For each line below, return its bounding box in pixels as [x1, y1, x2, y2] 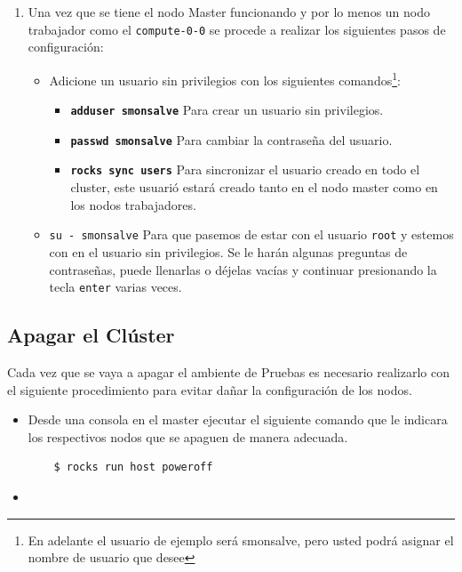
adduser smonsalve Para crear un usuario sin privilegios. [70, 101, 384, 119]
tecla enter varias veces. [49, 278, 182, 296]
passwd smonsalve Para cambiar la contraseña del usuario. [70, 130, 393, 149]
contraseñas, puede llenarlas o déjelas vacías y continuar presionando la [49, 260, 437, 278]
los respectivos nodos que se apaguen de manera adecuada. [28, 427, 348, 446]
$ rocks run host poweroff [53, 461, 213, 474]
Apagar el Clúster [7, 321, 175, 349]
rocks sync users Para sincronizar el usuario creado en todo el [70, 160, 420, 179]
